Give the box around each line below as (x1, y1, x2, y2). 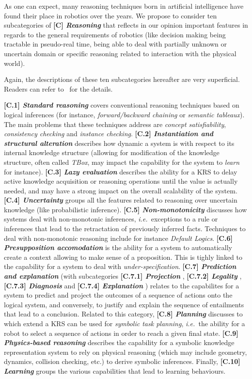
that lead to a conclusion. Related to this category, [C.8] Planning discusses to (4, 309, 243, 319)
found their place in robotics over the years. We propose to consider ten (4, 10, 217, 20)
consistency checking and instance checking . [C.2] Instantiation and (4, 128, 214, 139)
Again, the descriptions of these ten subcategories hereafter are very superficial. (4, 74, 240, 84)
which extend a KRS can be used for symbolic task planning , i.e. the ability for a (4, 318, 245, 328)
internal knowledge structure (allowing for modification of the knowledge (4, 147, 220, 158)
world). (4, 58, 25, 68)
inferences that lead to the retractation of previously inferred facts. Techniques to (4, 223, 246, 234)
